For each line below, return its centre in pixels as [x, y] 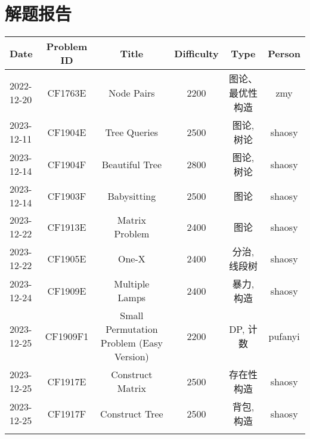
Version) [131, 357]
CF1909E [67, 290]
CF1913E [67, 227]
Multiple [132, 284]
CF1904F [67, 164]
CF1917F [67, 413]
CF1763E [67, 92]
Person [284, 53]
